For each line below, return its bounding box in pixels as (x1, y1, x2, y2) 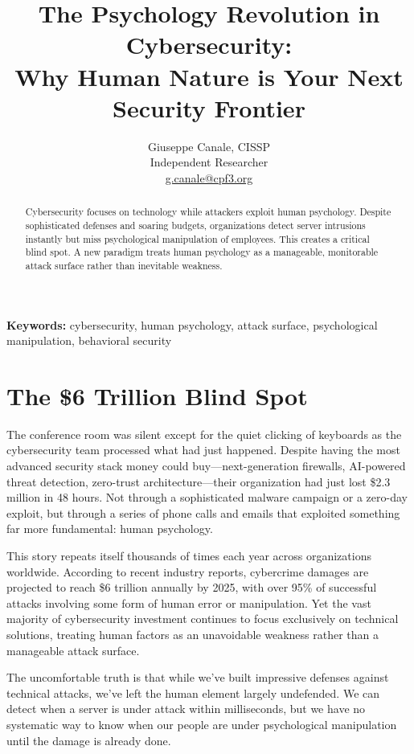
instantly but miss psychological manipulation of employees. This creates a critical (25, 232, 370, 245)
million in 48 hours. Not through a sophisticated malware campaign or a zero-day (6, 489, 408, 506)
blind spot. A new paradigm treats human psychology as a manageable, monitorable (25, 245, 379, 259)
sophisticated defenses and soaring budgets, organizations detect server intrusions (25, 218, 366, 232)
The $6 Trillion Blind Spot (6, 379, 308, 412)
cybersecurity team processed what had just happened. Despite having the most (6, 441, 400, 458)
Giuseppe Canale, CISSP (147, 137, 271, 154)
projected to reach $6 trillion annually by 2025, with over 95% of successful (6, 579, 377, 596)
